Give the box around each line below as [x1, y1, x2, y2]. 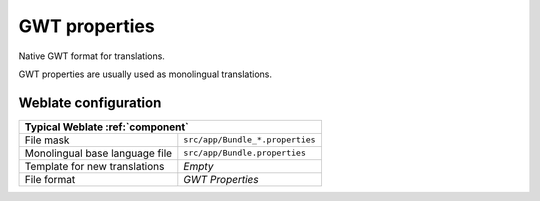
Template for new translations [24, 159, 165, 173]
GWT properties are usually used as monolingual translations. [18, 68, 273, 80]
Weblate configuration [18, 94, 162, 111]
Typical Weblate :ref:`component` [24, 120, 189, 134]
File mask [24, 133, 70, 147]
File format [24, 172, 76, 186]
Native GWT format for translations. [18, 50, 165, 62]
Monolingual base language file [24, 146, 173, 160]
